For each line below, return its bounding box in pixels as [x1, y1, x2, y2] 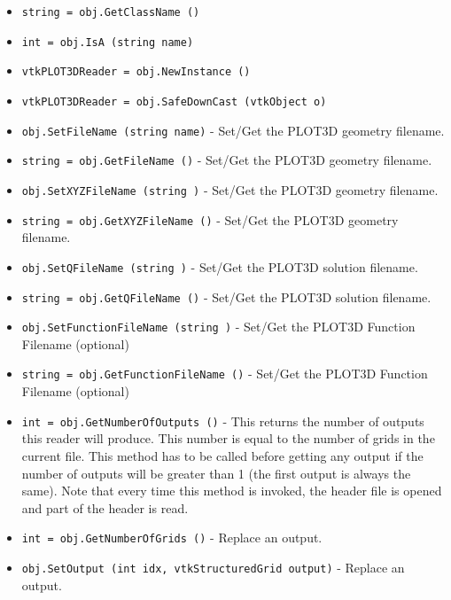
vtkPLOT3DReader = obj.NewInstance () [21, 66, 251, 79]
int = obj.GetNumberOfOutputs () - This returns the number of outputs [21, 411, 424, 430]
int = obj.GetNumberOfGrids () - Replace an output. [21, 528, 323, 547]
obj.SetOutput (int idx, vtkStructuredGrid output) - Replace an [21, 557, 405, 576]
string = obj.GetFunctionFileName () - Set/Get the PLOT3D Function [21, 364, 428, 383]
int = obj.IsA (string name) [21, 35, 194, 49]
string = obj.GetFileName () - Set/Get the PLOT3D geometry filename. [21, 151, 432, 169]
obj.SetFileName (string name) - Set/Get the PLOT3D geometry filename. [21, 121, 445, 139]
